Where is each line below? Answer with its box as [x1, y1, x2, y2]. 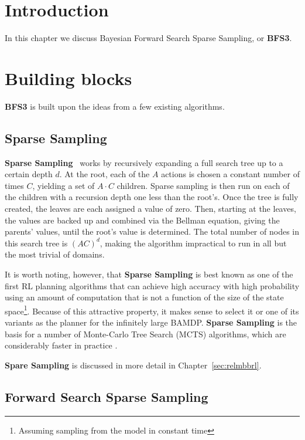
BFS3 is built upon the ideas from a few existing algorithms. [5, 100, 225, 112]
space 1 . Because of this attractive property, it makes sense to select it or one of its [5, 303, 299, 317]
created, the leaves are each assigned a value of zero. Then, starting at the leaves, [5, 202, 296, 215]
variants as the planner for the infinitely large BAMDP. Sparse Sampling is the [5, 316, 297, 329]
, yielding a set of [32, 179, 95, 191]
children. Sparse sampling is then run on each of [116, 179, 290, 191]
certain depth [5, 168, 53, 180]
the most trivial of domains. [5, 248, 105, 260]
